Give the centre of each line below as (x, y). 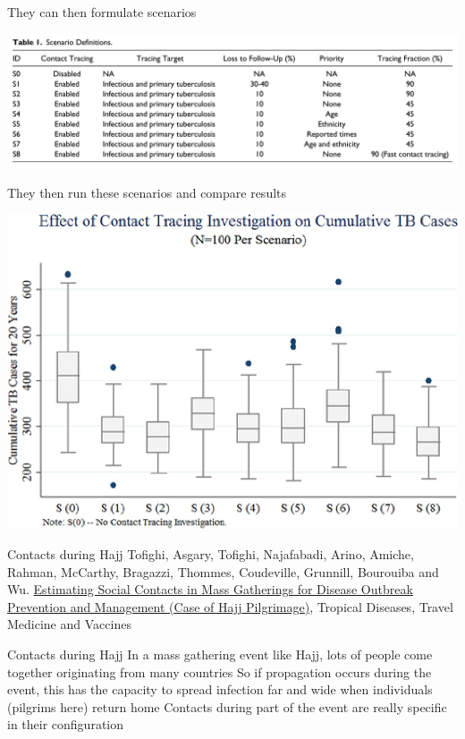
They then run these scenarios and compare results (147, 192)
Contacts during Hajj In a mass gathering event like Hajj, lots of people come (220, 654)
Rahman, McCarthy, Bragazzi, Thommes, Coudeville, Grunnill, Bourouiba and (223, 571)
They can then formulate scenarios (102, 12)
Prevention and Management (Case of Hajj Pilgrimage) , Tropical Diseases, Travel (230, 606)
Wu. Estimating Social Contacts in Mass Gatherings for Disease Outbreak (210, 589)
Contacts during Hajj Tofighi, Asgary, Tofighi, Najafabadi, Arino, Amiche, (211, 554)
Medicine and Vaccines (69, 624)
